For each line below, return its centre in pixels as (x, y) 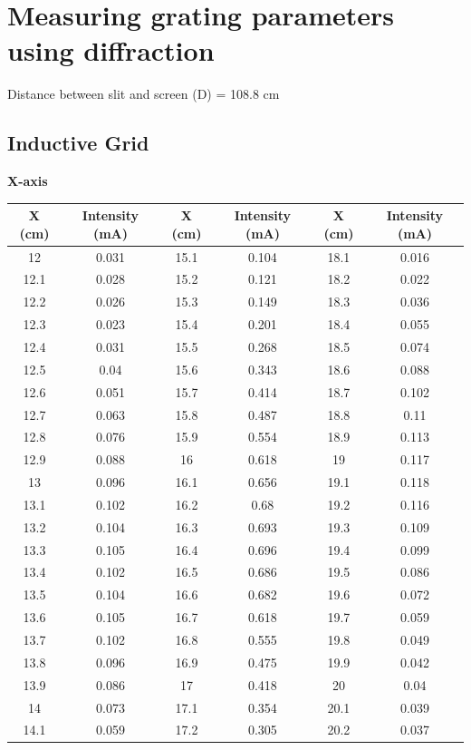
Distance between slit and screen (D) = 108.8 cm (144, 94)
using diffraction (111, 50)
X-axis (28, 181)
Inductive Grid (78, 143)
